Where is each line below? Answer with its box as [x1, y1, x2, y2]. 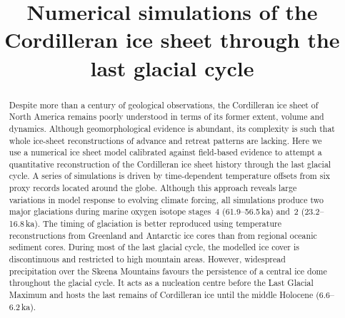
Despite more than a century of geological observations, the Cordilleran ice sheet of [9, 98, 319, 111]
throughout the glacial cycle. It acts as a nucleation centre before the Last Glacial [9, 277, 314, 289]
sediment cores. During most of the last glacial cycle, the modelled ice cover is [9, 241, 299, 253]
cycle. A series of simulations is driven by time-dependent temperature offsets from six [9, 170, 330, 182]
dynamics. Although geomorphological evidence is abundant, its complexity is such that [9, 122, 335, 134]
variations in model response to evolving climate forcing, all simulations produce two [9, 193, 324, 205]
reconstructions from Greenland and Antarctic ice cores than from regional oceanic [9, 229, 317, 241]
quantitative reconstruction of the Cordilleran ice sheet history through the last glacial [9, 158, 331, 170]
